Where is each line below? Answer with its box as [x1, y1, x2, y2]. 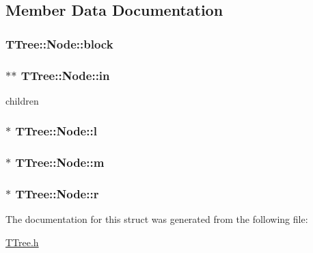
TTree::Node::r [15, 185, 99, 202]
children [5, 93, 39, 107]
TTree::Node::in [21, 66, 110, 83]
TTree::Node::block [5, 35, 113, 52]
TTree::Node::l [15, 122, 97, 139]
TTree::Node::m [15, 154, 105, 171]
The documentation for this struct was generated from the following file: [5, 212, 308, 226]
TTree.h [5, 235, 39, 249]
